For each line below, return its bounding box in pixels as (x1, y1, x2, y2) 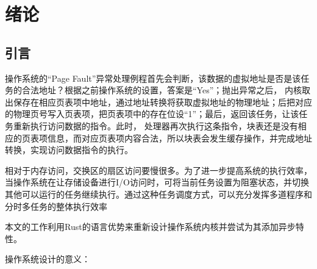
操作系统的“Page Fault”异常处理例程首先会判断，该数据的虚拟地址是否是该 (5, 71, 301, 84)
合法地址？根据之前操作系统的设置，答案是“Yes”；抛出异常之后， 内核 (21, 84, 302, 96)
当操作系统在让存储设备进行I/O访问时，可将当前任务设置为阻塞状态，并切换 (5, 176, 309, 188)
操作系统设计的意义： (5, 253, 90, 265)
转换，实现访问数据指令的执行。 (5, 143, 133, 156)
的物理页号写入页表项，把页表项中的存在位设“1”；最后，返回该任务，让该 (5, 107, 299, 120)
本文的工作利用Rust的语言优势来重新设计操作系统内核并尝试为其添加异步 (5, 220, 296, 233)
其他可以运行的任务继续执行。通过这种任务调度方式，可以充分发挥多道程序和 (5, 187, 312, 200)
